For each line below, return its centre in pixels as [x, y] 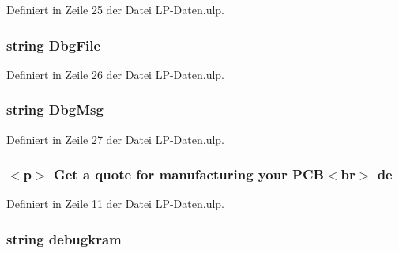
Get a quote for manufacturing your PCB [188, 174]
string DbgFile [54, 45]
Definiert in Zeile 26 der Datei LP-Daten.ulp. [116, 74]
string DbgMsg [55, 110]
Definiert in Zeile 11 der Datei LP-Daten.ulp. [116, 204]
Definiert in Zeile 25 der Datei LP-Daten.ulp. [116, 9]
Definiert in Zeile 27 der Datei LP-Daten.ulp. [116, 139]
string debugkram [64, 238]
